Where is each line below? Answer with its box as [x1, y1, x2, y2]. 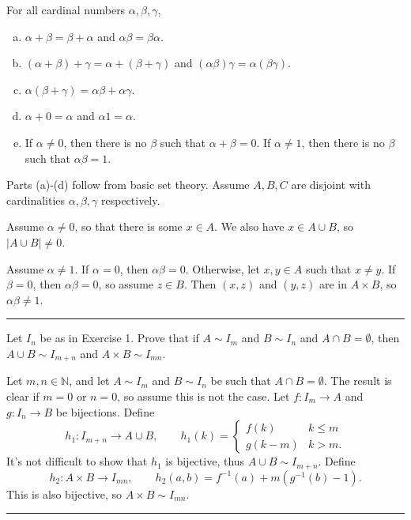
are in [319, 276, 348, 292]
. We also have [214, 218, 285, 235]
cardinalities [6, 191, 66, 208]
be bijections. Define [55, 403, 155, 420]
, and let [69, 372, 110, 389]
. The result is [323, 372, 392, 389]
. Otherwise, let [185, 260, 260, 277]
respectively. [100, 191, 160, 208]
